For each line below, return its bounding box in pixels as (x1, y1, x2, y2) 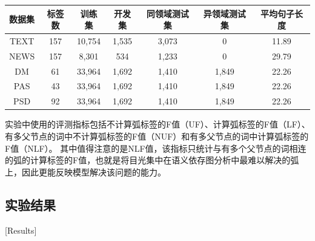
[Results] (5, 223, 37, 236)
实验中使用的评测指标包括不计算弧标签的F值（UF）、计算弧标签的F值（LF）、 (5, 118, 310, 131)
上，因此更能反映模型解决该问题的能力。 (5, 165, 166, 178)
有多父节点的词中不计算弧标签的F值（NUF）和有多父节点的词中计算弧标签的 (5, 130, 309, 142)
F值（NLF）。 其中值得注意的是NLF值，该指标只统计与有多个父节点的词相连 (5, 141, 307, 154)
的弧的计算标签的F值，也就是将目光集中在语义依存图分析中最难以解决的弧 (5, 154, 299, 166)
